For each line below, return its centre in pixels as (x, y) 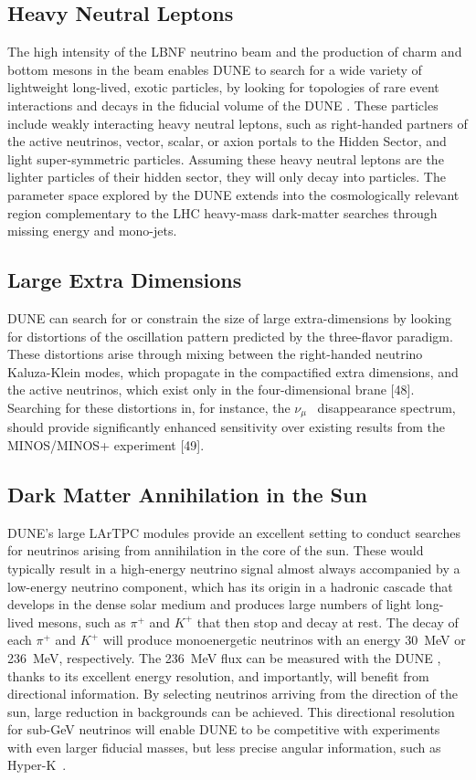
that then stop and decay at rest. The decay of (328, 622)
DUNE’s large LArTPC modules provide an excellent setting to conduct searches (234, 532)
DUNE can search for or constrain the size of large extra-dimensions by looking (229, 317)
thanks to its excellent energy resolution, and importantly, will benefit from (218, 675)
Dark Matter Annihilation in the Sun (187, 494)
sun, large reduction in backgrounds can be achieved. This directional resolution (231, 711)
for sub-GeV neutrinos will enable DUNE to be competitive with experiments (224, 729)
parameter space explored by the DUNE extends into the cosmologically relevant (233, 194)
